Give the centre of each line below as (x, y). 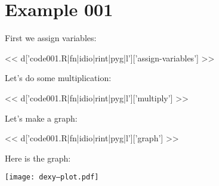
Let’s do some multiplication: (58, 78)
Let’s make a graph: (41, 118)
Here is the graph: (38, 158)
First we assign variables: (51, 38)
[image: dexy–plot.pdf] (52, 177)
